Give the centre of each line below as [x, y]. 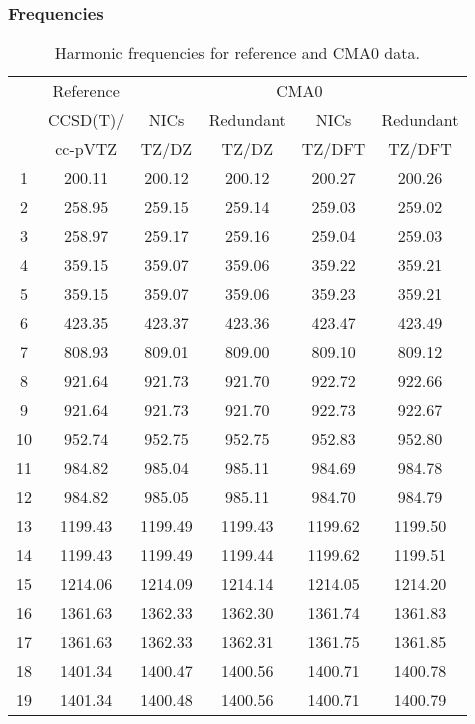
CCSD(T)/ [86, 120]
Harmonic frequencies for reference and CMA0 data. [237, 53]
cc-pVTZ [86, 149]
